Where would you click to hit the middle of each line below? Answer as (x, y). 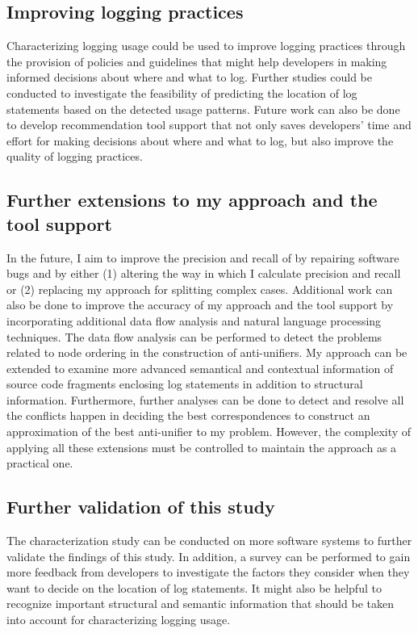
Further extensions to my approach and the (192, 200)
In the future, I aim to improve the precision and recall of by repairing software (203, 257)
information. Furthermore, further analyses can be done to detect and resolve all (205, 399)
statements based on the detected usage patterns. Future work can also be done (203, 109)
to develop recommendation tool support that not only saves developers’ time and (209, 125)
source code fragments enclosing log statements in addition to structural (185, 384)
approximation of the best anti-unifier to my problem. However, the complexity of (209, 432)
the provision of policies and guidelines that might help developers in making (197, 61)
